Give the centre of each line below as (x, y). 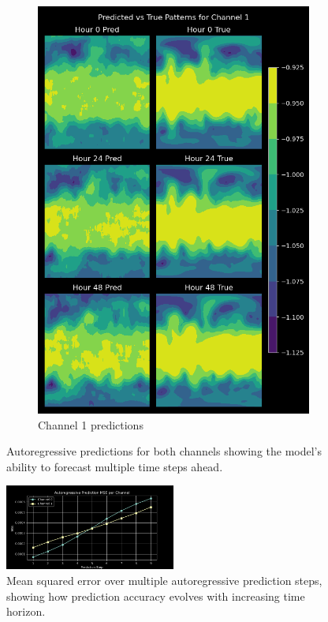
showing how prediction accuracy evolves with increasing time (156, 596)
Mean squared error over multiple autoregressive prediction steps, (164, 580)
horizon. (26, 611)
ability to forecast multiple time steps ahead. (115, 466)
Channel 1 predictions (91, 424)
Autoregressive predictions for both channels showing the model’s (164, 451)
